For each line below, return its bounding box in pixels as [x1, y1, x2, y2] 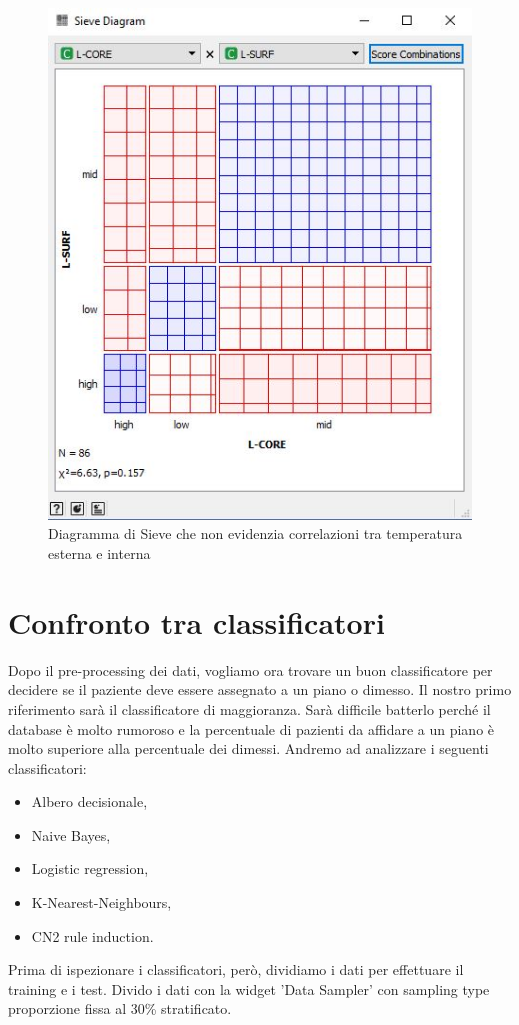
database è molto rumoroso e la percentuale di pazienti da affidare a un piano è [8, 718, 495, 739]
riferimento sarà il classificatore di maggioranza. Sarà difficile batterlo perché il [8, 698, 491, 719]
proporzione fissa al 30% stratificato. [8, 998, 232, 1019]
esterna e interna [48, 543, 151, 563]
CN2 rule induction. [31, 925, 154, 946]
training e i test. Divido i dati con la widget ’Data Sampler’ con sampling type [8, 978, 490, 999]
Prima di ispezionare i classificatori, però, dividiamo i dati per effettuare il [8, 959, 464, 980]
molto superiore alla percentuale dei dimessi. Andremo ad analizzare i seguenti [8, 738, 489, 759]
